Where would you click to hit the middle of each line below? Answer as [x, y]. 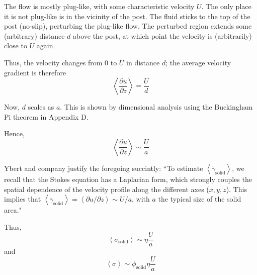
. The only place [226, 6]
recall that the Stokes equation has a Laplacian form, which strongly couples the [128, 179]
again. [46, 45]
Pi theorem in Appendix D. [46, 116]
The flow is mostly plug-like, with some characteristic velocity [99, 6]
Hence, [14, 133]
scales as [41, 107]
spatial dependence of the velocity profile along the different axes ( [107, 189]
